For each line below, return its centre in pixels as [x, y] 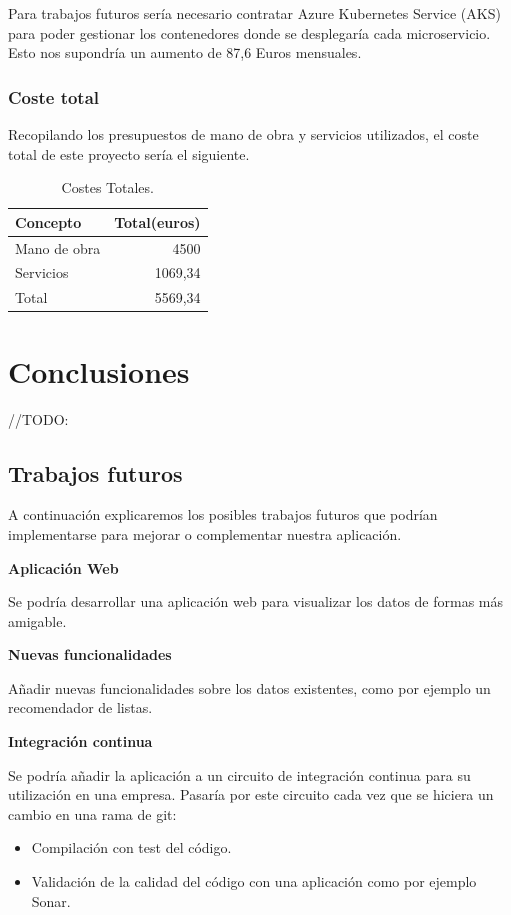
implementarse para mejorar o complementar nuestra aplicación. [205, 533]
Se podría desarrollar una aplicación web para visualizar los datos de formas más [256, 601]
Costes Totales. [107, 187]
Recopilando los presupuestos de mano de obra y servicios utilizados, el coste [243, 134]
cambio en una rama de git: [92, 813]
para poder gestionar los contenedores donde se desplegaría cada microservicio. [249, 32]
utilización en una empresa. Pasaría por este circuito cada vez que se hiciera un [251, 794]
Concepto [48, 221]
